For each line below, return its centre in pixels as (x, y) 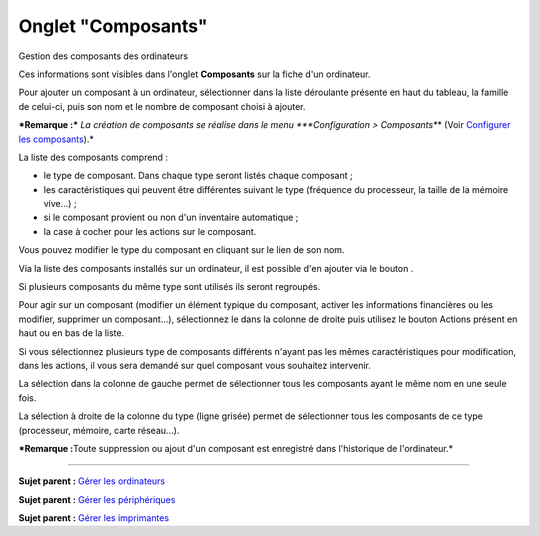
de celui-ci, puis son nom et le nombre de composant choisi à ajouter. (162, 106)
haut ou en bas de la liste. (71, 333)
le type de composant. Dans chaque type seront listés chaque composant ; (198, 176)
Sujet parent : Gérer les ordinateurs (91, 481)
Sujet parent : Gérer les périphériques (97, 499)
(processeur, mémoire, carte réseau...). (99, 430)
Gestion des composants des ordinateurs (103, 56)
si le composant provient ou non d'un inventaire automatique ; (171, 217)
